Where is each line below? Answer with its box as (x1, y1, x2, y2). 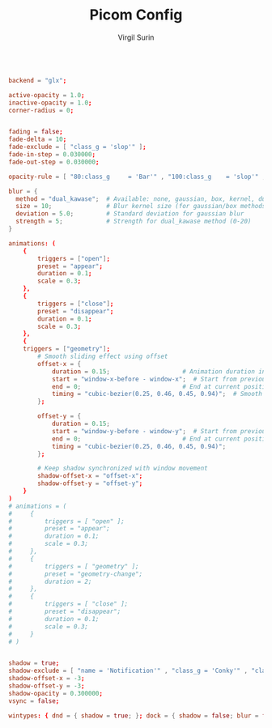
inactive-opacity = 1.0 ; (8, 99, 92, 107)
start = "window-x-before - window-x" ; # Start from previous (51, 375, 270, 383)
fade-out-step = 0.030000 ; (8, 158, 100, 166)
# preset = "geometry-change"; (8, 569, 143, 578)
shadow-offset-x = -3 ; (8, 675, 85, 683)
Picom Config (89, 6, 183, 24)
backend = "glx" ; (8, 76, 67, 84)
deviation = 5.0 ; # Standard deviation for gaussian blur (15, 210, 244, 218)
